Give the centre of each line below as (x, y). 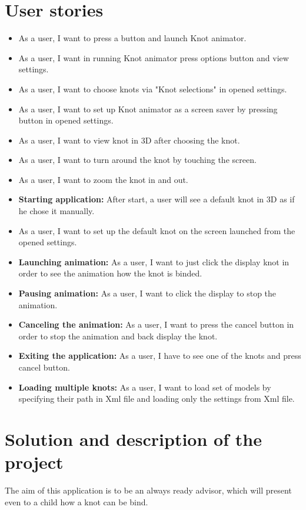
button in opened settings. (66, 120)
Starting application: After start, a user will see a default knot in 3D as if (157, 199)
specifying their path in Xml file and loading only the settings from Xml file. (157, 399)
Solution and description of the (133, 439)
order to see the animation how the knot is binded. (110, 273)
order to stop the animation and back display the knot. (118, 336)
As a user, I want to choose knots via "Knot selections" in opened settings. (153, 89)
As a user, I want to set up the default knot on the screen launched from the (157, 230)
